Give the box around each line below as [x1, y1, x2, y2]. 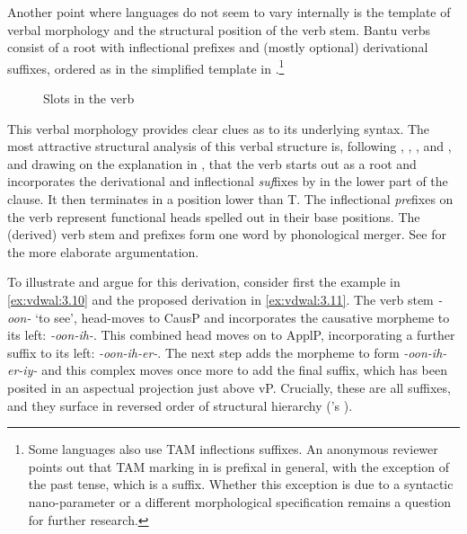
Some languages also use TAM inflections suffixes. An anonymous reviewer [28, 440, 438, 458]
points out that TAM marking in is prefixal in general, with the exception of [28, 457, 449, 476]
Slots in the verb [43, 89, 135, 108]
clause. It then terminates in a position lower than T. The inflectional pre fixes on [7, 190, 454, 208]
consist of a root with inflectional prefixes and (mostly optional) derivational [7, 38, 428, 57]
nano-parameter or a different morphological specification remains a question [28, 492, 452, 511]
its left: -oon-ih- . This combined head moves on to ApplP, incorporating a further [7, 325, 455, 344]
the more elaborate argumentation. [7, 242, 199, 261]
